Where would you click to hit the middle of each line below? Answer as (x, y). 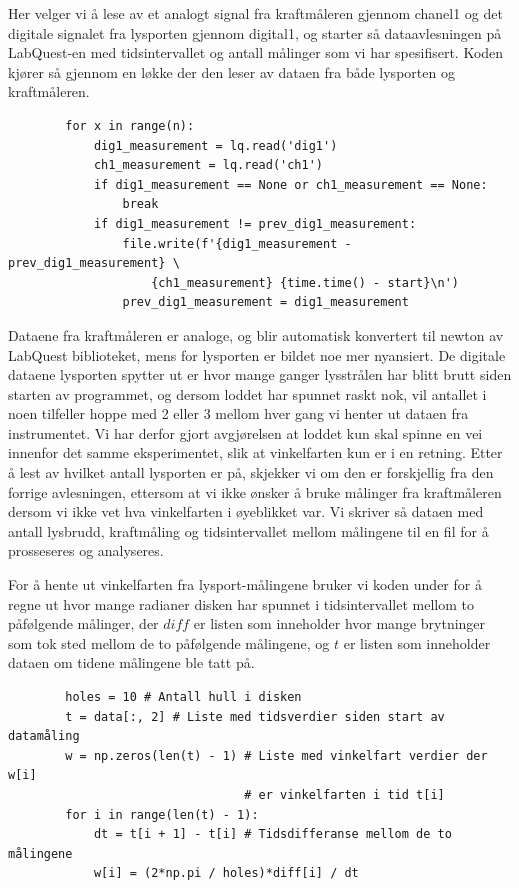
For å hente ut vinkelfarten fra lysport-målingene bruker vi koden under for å (245, 584)
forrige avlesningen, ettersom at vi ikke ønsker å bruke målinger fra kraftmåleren (255, 491)
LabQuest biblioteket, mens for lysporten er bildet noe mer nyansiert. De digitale (257, 354)
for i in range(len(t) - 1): (162, 814)
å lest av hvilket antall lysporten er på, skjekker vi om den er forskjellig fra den (251, 472)
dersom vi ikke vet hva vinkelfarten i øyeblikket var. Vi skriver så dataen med (246, 511)
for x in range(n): (130, 125)
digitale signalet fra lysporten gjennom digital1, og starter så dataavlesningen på (255, 32)
